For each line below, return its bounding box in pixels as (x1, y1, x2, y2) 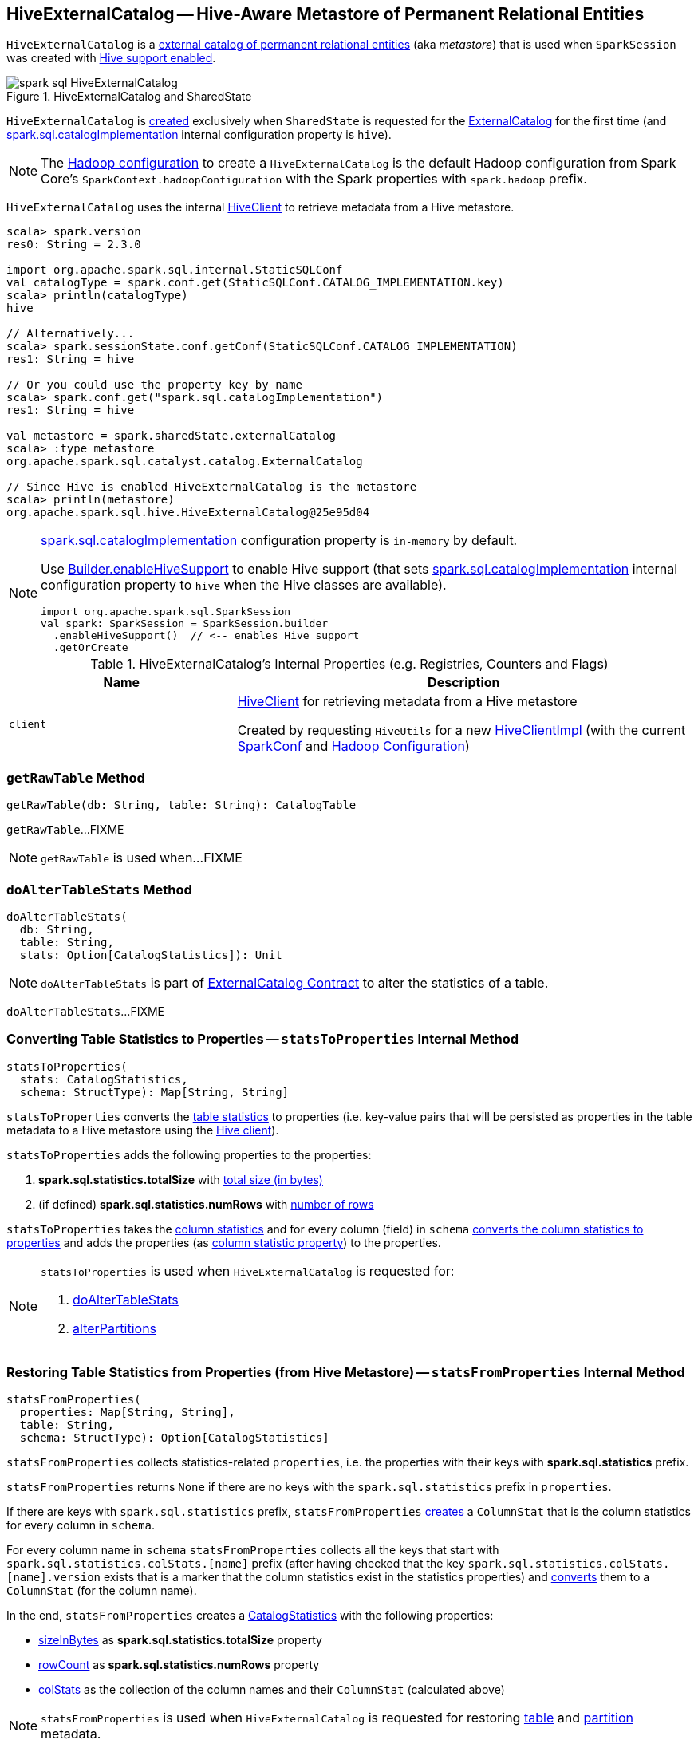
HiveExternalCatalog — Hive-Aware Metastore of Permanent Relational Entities (6, 4, 645, 24)
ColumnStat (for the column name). (6, 1584, 197, 1598)
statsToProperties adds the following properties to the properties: (6, 1147, 372, 1162)
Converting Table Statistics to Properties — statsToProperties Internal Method (6, 1031, 519, 1048)
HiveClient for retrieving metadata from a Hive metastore (237, 693, 578, 710)
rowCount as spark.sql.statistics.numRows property (38, 1658, 320, 1672)
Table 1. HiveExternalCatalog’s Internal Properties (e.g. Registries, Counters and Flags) (90, 656, 609, 673)
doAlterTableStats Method (6, 881, 192, 898)
